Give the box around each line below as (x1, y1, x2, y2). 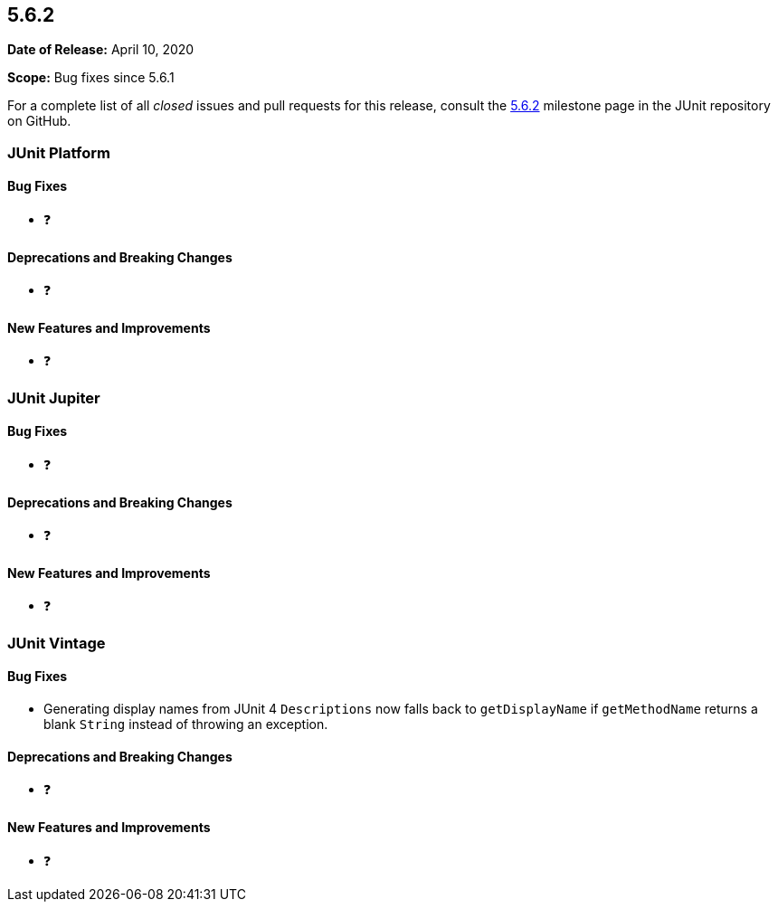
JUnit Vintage (7, 633, 106, 652)
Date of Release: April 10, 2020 (7, 42, 194, 58)
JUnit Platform (7, 143, 110, 162)
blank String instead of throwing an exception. (43, 716, 328, 733)
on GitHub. (7, 113, 71, 129)
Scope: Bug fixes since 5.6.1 (7, 70, 175, 86)
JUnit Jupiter (7, 388, 100, 407)
